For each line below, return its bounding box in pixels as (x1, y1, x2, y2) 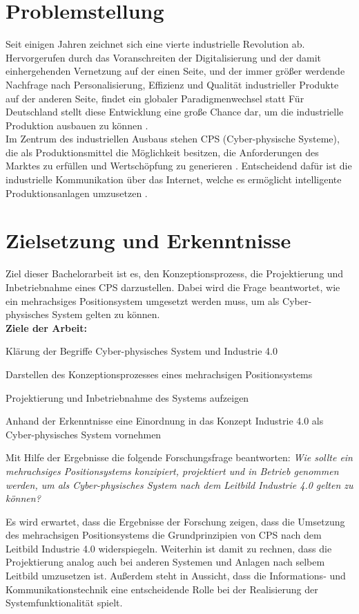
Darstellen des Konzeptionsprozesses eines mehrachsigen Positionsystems (6, 366, 313, 381)
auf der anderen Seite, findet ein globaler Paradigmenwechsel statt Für (6, 91, 304, 105)
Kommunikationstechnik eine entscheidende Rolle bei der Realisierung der (6, 582, 318, 596)
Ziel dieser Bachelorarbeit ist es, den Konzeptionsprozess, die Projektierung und (6, 266, 344, 281)
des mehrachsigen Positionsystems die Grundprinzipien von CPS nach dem (6, 528, 322, 542)
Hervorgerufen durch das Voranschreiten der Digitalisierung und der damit (6, 50, 322, 64)
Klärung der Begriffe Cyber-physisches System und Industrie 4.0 (6, 344, 278, 358)
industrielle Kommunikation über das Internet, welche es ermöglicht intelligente (6, 172, 342, 187)
